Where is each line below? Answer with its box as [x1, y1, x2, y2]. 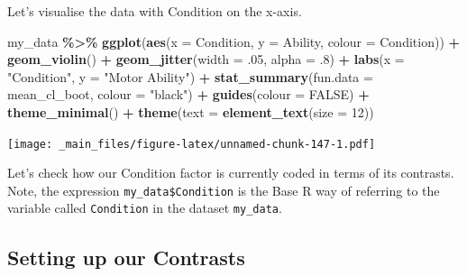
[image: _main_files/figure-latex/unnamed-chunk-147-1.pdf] [7, 137, 376, 151]
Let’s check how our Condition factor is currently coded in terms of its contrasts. [7, 163, 454, 182]
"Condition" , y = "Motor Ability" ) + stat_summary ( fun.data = [7, 67, 373, 86]
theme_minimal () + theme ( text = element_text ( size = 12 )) [7, 102, 374, 121]
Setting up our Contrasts [7, 243, 245, 271]
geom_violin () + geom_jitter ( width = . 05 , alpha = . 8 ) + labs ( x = [7, 50, 405, 69]
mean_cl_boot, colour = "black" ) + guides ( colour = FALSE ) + [7, 85, 370, 104]
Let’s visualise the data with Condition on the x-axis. [7, 2, 302, 20]
